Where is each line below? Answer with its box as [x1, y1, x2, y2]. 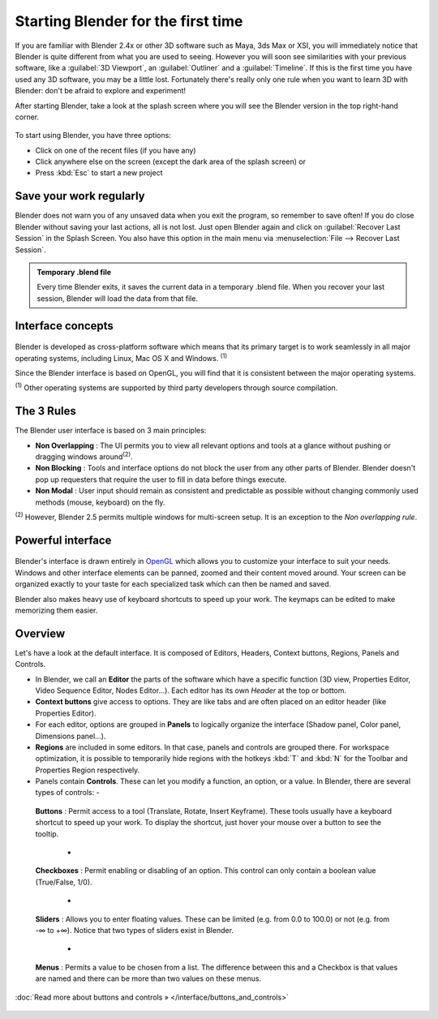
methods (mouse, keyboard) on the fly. [35, 497, 165, 507]
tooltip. [35, 828, 59, 839]
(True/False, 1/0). [35, 877, 92, 887]
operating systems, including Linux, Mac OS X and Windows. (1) [15, 351, 227, 363]
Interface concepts [15, 319, 114, 333]
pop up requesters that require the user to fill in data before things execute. [35, 475, 287, 484]
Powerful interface [15, 533, 112, 547]
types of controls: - [35, 788, 101, 798]
